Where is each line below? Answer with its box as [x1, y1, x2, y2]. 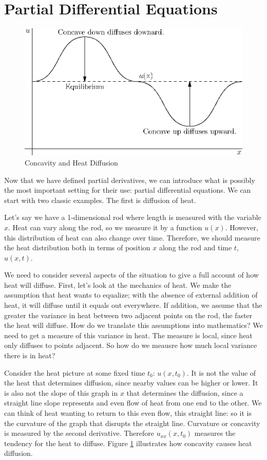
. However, [225, 222, 258, 232]
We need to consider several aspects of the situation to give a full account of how [4, 269, 259, 280]
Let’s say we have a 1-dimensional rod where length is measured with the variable [4, 212, 261, 223]
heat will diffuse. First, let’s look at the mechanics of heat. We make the [4, 279, 232, 290]
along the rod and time [159, 242, 232, 253]
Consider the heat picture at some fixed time [4, 367, 145, 378]
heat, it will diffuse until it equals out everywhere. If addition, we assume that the [4, 300, 262, 310]
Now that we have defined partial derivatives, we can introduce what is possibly [4, 174, 255, 185]
